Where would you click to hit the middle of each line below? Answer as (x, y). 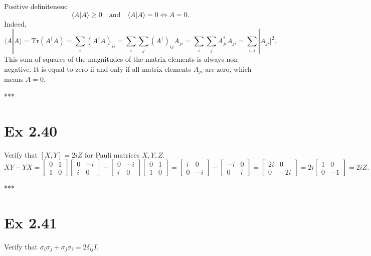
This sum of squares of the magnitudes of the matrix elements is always (114, 59)
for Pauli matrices (112, 154)
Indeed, (15, 23)
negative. (18, 69)
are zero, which (228, 69)
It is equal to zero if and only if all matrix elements (113, 69)
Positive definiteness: (36, 6)
